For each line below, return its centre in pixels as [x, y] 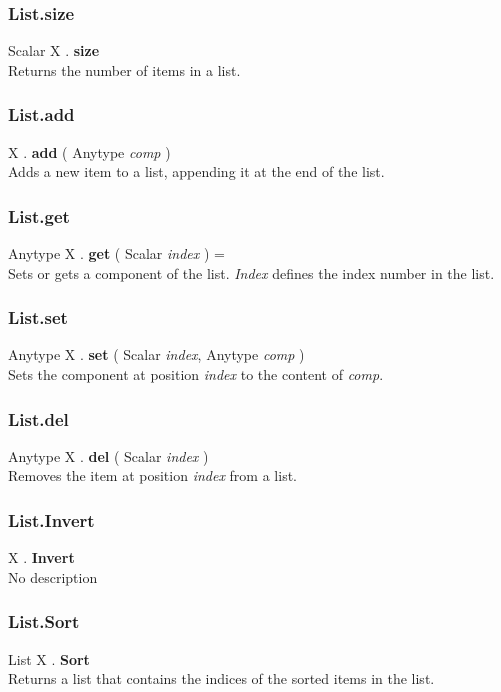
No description [53, 576]
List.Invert [51, 519]
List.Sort [44, 621]
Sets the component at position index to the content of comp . [196, 374]
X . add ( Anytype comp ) [89, 151]
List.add [41, 114]
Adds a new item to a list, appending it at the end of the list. [196, 171]
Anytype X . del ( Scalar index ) [108, 455]
